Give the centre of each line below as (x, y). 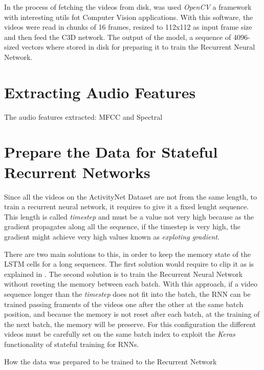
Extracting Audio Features (100, 92)
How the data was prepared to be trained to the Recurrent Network (111, 361)
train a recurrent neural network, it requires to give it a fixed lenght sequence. (127, 206)
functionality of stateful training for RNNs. (72, 344)
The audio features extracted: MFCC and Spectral (83, 116)
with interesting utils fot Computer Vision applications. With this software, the (129, 17)
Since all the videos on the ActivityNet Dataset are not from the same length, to (130, 196)
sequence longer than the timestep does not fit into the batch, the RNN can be (127, 293)
